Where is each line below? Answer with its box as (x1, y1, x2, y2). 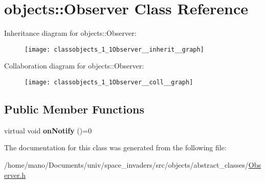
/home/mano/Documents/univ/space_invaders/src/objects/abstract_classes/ (4, 159, 249, 170)
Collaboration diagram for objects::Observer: (4, 60, 144, 71)
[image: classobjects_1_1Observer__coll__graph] (25, 78, 193, 86)
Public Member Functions (4, 101, 144, 117)
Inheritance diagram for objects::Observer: (4, 28, 137, 38)
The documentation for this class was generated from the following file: (4, 142, 227, 153)
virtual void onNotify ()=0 (4, 125, 92, 135)
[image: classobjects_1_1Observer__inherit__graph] (25, 45, 204, 53)
